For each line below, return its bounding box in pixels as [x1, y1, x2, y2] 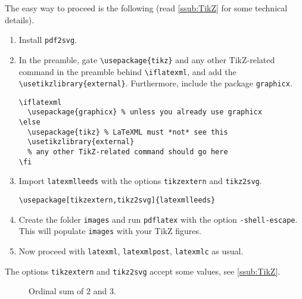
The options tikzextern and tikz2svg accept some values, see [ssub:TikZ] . [5, 264, 281, 277]
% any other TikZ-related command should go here [27, 148, 228, 157]
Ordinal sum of [29, 285, 84, 297]
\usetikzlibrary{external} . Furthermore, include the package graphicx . [18, 77, 292, 89]
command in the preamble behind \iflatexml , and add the [18, 65, 236, 77]
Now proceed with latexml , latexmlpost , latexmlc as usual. [18, 245, 244, 257]
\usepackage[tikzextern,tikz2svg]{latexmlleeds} [18, 196, 216, 205]
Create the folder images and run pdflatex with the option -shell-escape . [18, 213, 298, 225]
